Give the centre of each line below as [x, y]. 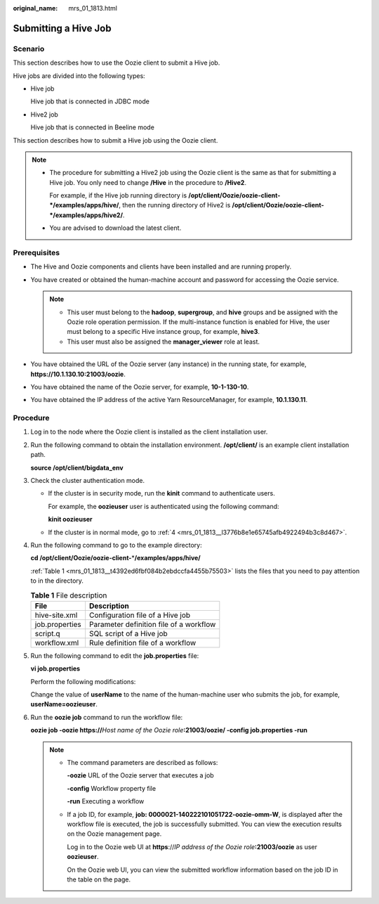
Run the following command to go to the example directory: [117, 545]
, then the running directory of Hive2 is [175, 205]
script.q [47, 633]
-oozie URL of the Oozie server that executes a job [140, 775]
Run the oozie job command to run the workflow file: [107, 717]
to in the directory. [57, 581]
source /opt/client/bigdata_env [77, 467]
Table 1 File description [69, 595]
